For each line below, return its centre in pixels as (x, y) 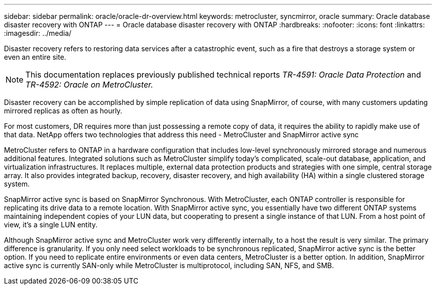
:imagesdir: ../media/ (38, 33)
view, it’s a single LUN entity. (51, 225)
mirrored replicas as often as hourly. (63, 111)
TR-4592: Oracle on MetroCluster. (89, 85)
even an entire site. (35, 57)
